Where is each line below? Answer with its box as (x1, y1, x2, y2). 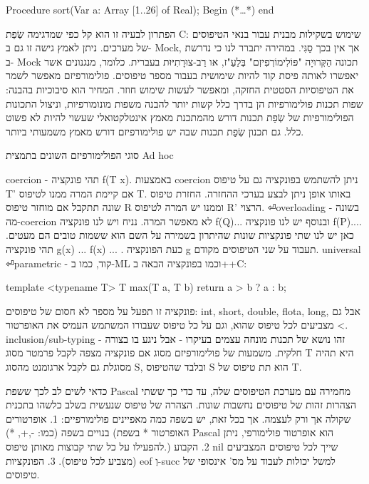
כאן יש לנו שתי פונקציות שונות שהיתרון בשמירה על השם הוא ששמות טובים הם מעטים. (6, 227, 354, 242)
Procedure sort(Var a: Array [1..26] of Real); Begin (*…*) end (6, 2, 274, 16)
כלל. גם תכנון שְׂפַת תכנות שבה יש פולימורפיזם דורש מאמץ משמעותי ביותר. (6, 123, 304, 138)
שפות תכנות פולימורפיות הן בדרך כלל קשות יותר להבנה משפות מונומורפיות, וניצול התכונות (6, 96, 363, 110)
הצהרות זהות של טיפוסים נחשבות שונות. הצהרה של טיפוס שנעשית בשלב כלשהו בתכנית (6, 397, 357, 412)
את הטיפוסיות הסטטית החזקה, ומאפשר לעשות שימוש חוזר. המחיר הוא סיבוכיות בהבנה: (6, 81, 354, 96)
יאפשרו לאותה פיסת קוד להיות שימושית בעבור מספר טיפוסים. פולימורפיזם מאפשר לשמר (6, 68, 359, 83)
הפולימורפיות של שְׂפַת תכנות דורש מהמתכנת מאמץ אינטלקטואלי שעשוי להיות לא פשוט (6, 110, 354, 125)
